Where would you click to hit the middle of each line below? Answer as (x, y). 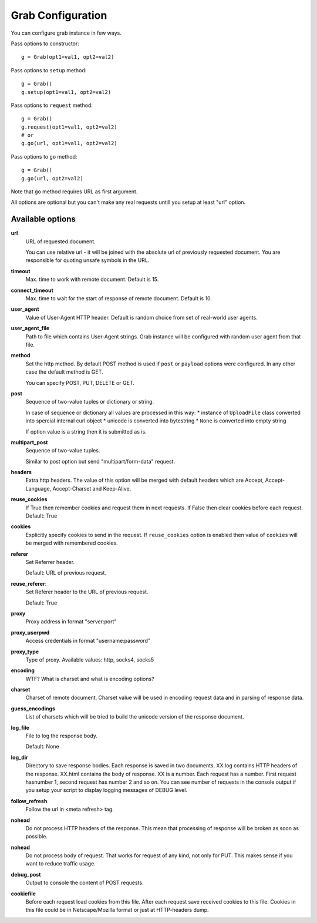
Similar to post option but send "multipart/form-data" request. (100, 461)
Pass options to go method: (44, 156)
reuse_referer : (29, 583)
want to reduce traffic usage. (61, 864)
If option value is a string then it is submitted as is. (86, 431)
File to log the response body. (62, 736)
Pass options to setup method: (49, 70)
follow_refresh (29, 801)
